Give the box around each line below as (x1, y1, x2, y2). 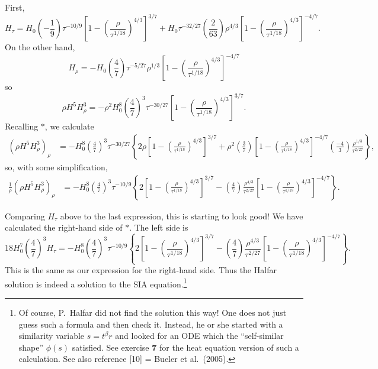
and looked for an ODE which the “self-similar (115, 329, 284, 342)
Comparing (5, 209, 45, 222)
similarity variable (18, 329, 85, 342)
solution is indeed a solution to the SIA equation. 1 (5, 276, 187, 290)
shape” (18, 341, 44, 353)
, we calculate (44, 120, 94, 132)
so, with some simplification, (5, 160, 108, 173)
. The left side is (129, 221, 188, 234)
